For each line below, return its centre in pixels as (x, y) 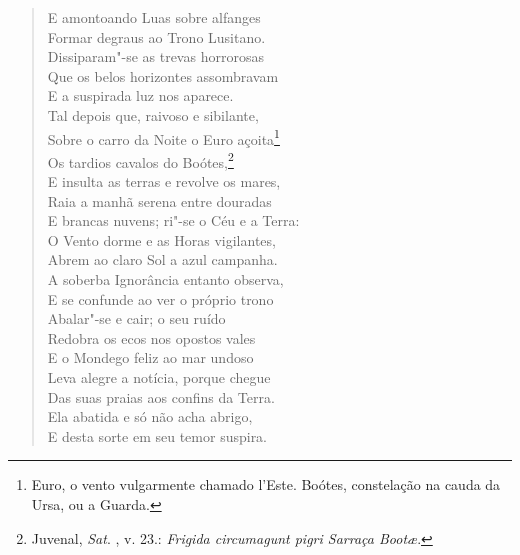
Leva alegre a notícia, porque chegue (159, 377)
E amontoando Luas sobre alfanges (154, 17)
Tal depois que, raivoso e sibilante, (153, 114)
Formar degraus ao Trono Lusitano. (156, 36)
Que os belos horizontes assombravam (163, 75)
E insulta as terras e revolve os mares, (164, 181)
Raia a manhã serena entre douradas (159, 200)
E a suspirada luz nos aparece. (140, 95)
